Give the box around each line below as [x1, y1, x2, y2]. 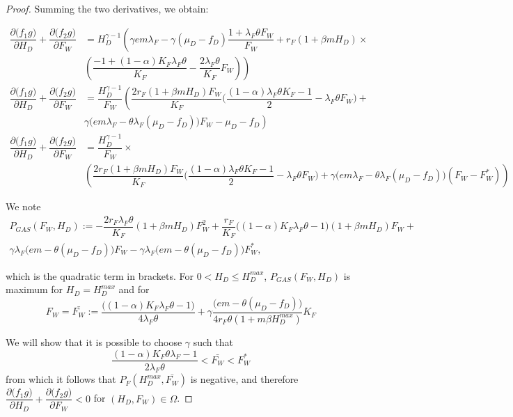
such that [193, 334, 233, 349]
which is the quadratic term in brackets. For [6, 268, 194, 283]
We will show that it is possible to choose [6, 334, 182, 349]
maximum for [6, 282, 63, 297]
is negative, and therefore [190, 372, 299, 386]
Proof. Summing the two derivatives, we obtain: [6, 1, 209, 15]
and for [118, 282, 150, 297]
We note [6, 199, 41, 214]
